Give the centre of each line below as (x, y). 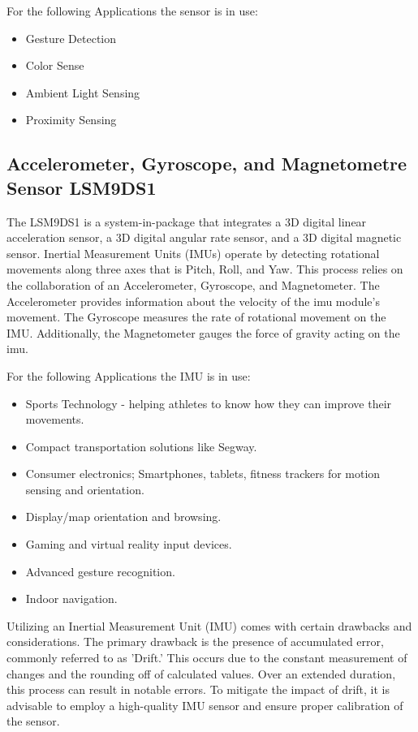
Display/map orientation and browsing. (123, 517)
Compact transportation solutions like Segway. (141, 446)
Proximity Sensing (71, 120)
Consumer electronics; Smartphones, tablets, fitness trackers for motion (203, 474)
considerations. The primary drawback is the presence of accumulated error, (195, 642)
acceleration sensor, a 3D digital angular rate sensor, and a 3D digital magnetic (204, 237)
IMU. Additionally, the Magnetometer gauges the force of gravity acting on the (203, 332)
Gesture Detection (71, 38)
